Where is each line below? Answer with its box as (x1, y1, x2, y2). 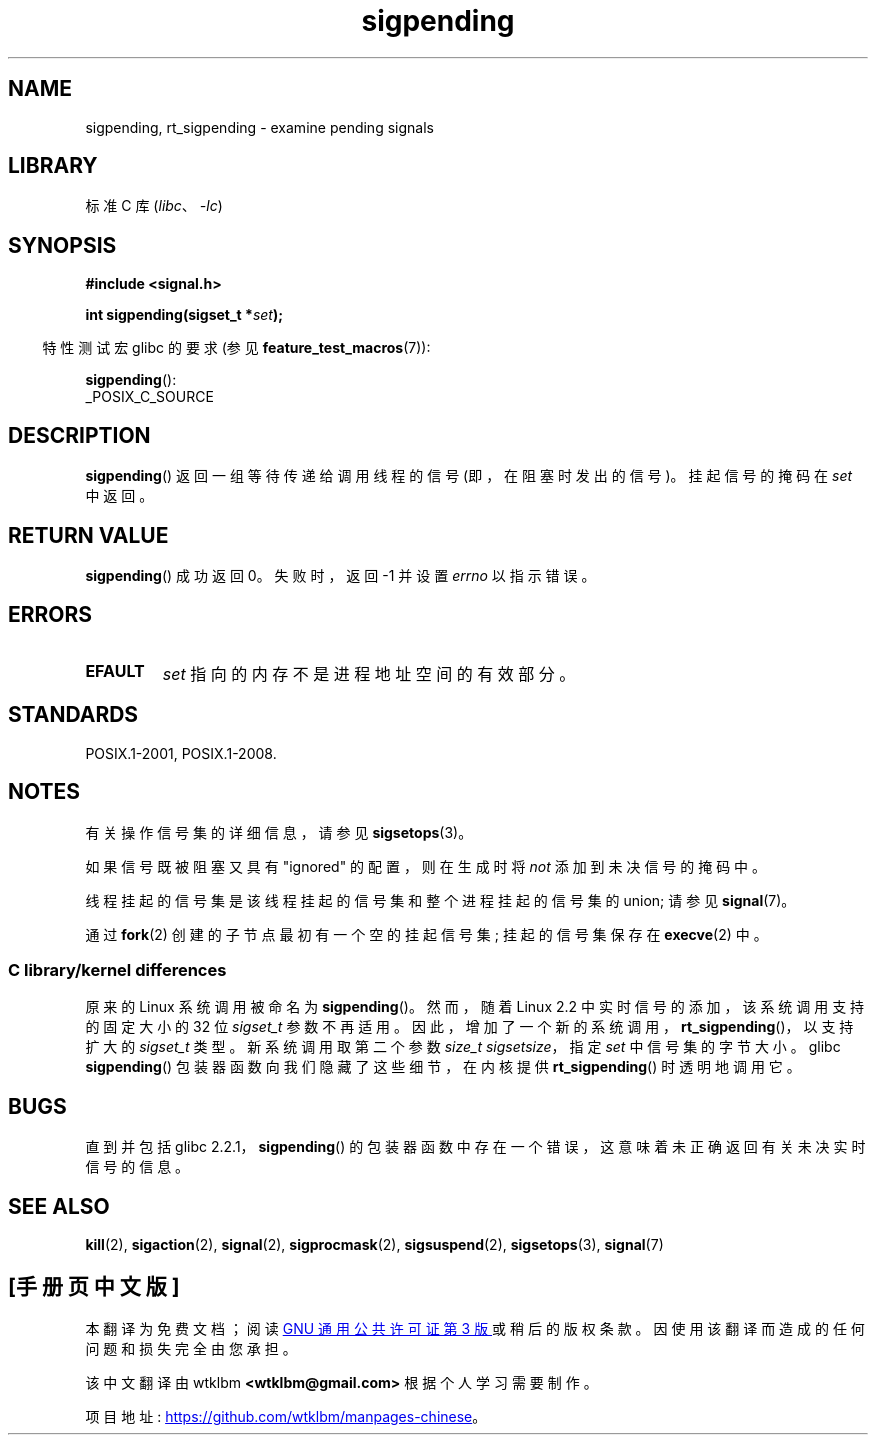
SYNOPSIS (8, 232, 117, 258)
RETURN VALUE (8, 522, 169, 548)
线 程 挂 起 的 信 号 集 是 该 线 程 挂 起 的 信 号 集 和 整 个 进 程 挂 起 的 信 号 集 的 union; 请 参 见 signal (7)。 (85, 891, 796, 909)
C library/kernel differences (8, 959, 227, 980)
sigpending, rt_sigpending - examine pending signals (85, 118, 434, 136)
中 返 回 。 (85, 487, 154, 505)
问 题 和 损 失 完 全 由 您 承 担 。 (85, 1339, 297, 1357)
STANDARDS (8, 702, 139, 728)
